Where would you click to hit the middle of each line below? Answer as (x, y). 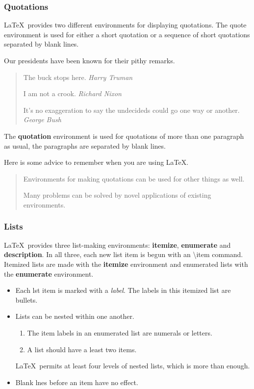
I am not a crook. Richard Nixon (72, 93)
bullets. (26, 299)
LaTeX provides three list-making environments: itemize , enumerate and (117, 245)
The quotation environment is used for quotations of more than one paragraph (124, 136)
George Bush (42, 119)
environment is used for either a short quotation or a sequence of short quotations (127, 34)
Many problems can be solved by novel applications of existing (117, 195)
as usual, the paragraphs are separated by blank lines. (85, 145)
